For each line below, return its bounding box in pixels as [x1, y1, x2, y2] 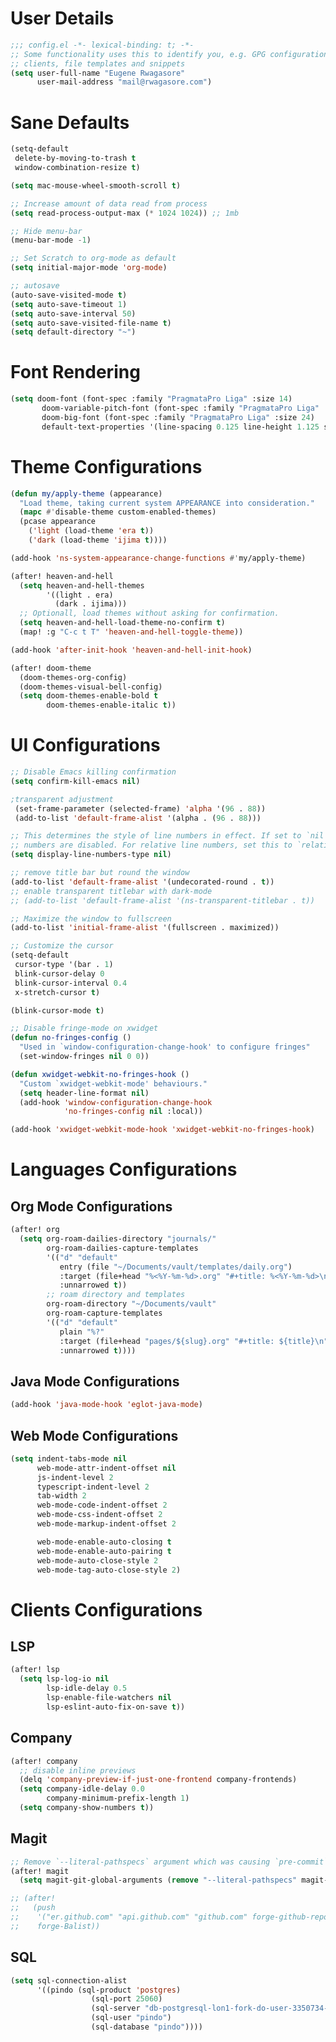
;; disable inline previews [19, 1765, 137, 1776]
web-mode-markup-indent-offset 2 [36, 1519, 177, 1529]
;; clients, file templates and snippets [10, 58, 186, 69]
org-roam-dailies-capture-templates [46, 1243, 199, 1253]
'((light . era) [46, 590, 114, 600]
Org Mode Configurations [10, 1198, 173, 1215]
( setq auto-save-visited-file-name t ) [10, 318, 172, 328]
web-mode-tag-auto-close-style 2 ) [36, 1565, 182, 1575]
